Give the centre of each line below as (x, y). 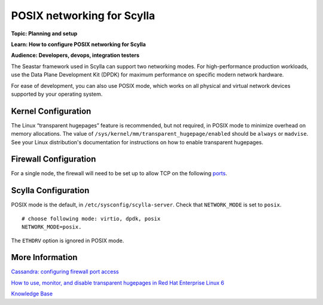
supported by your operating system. (57, 94)
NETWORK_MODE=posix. (52, 227)
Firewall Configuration (54, 159)
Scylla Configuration (50, 190)
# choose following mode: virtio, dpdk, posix (91, 219)
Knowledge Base (32, 294)
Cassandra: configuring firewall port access (65, 272)
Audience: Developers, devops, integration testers (75, 55)
